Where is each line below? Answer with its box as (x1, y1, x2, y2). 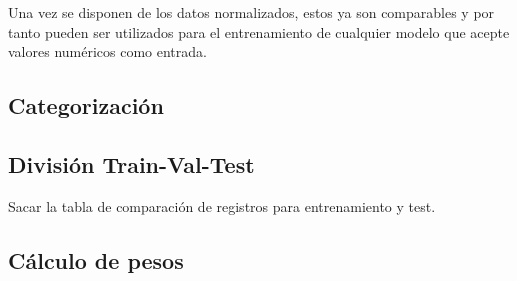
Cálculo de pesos (8, 244, 184, 275)
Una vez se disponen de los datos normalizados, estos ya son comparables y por (8, 2, 495, 22)
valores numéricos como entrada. (8, 41, 207, 62)
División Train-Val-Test (8, 148, 255, 179)
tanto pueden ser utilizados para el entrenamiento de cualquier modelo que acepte (8, 21, 510, 42)
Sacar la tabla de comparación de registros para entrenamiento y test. (8, 195, 436, 216)
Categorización (8, 90, 164, 121)
